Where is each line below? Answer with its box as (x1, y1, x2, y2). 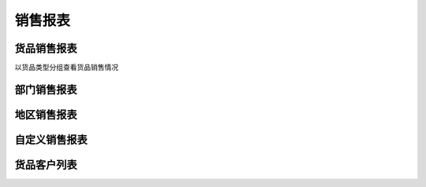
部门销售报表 (14, 82, 77, 96)
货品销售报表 (14, 42, 77, 55)
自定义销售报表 (14, 133, 88, 146)
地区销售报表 (14, 108, 77, 121)
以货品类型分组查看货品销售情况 (14, 63, 118, 72)
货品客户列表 (14, 158, 77, 171)
